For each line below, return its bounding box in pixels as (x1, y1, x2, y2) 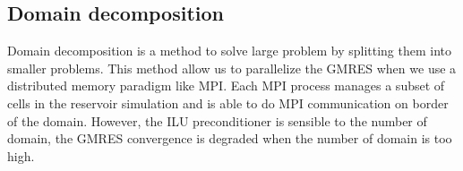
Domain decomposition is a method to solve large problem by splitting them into (7, 41, 452, 60)
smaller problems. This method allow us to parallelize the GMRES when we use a (7, 58, 457, 77)
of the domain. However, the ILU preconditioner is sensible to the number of (7, 111, 427, 130)
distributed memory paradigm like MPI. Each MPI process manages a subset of (7, 76, 445, 95)
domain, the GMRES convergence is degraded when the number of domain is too (7, 129, 452, 148)
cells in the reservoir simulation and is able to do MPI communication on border (7, 93, 449, 112)
